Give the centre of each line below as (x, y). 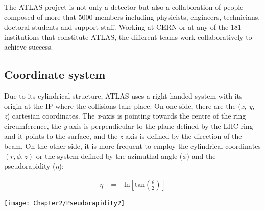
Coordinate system (55, 74)
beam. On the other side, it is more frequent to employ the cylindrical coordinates (132, 146)
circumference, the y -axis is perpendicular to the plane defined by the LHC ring (129, 125)
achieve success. (29, 47)
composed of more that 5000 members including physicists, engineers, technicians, (132, 17)
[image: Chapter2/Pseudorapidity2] (65, 203)
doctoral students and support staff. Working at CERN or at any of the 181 (123, 27)
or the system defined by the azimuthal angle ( (109, 156)
